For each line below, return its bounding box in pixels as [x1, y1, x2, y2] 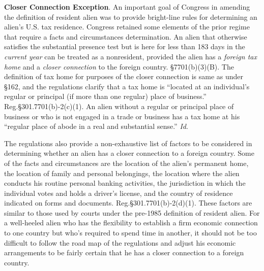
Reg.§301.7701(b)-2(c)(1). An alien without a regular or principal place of [4, 100, 234, 111]
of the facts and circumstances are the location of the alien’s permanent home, [4, 157, 249, 168]
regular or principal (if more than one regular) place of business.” [4, 91, 207, 101]
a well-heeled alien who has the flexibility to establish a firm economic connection [4, 217, 258, 228]
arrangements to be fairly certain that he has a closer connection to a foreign [4, 247, 244, 258]
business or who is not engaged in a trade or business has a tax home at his [4, 111, 240, 121]
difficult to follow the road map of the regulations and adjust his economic [4, 237, 236, 248]
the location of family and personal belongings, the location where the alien [4, 167, 240, 178]
